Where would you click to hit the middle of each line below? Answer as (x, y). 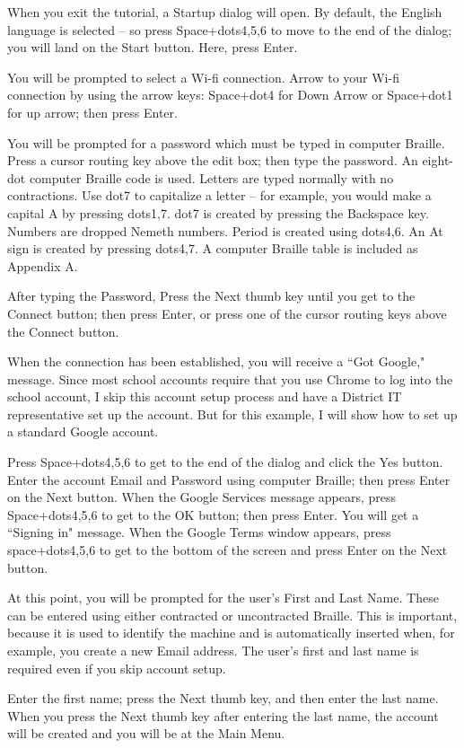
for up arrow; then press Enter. (92, 112)
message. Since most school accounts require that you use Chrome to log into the (230, 378)
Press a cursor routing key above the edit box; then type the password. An (213, 160)
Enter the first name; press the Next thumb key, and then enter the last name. (223, 698)
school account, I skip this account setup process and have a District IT (205, 396)
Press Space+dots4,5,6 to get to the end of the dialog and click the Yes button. (225, 462)
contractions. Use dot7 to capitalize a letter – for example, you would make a (219, 195)
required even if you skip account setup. (117, 668)
